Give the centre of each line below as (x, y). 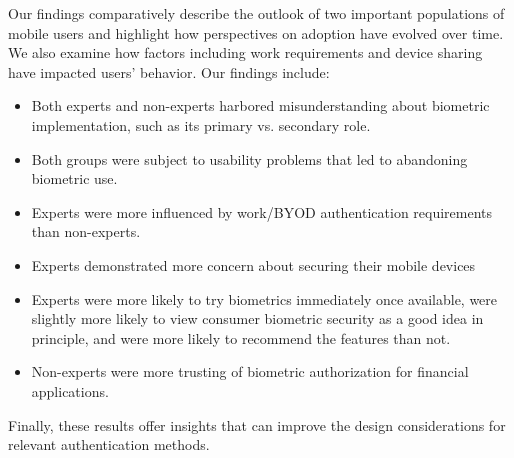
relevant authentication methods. (109, 444)
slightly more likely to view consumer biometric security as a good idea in (257, 318)
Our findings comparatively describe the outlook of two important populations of (256, 13)
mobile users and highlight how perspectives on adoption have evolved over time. (256, 32)
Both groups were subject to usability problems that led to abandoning (249, 158)
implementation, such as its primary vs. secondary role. (201, 124)
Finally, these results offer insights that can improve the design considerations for (257, 424)
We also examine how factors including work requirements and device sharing (245, 52)
